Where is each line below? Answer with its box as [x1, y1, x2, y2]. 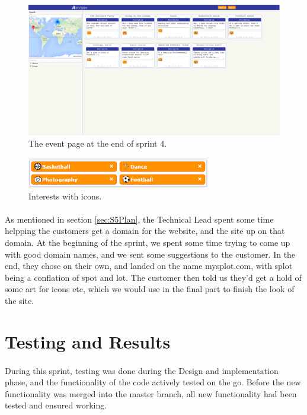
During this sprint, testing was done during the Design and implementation [5, 364, 279, 376]
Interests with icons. [28, 189, 102, 202]
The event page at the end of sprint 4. [28, 137, 167, 150]
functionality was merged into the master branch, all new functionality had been [5, 387, 297, 400]
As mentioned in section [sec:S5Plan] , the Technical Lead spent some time [5, 213, 274, 225]
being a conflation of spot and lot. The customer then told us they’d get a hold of [5, 271, 302, 283]
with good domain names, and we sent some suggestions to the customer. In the [5, 248, 296, 260]
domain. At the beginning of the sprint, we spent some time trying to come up [5, 236, 290, 249]
